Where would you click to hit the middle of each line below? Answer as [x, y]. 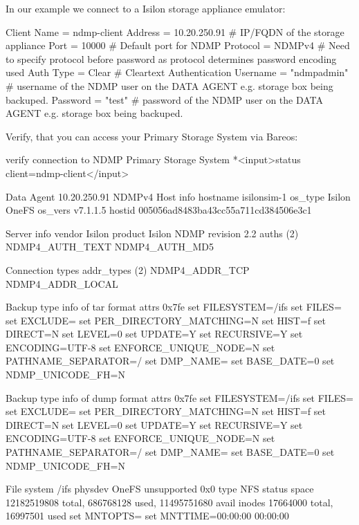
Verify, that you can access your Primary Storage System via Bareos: [152, 136]
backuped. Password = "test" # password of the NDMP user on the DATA [165, 99]
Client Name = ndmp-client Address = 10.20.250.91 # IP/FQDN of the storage [175, 31]
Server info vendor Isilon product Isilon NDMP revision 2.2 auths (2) [152, 233]
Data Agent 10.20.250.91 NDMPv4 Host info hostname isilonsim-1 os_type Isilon [178, 196]
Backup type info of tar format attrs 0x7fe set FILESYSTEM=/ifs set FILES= [174, 307]
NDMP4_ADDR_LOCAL [62, 283]
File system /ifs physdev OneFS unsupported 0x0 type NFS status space [160, 489]
